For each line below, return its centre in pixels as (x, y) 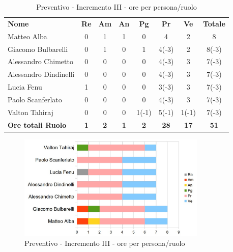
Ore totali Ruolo (37, 124)
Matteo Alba (27, 36)
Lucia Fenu (25, 87)
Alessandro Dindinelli (41, 74)
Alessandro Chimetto (40, 61)
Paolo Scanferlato (35, 99)
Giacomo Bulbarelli (38, 49)
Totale (214, 23)
